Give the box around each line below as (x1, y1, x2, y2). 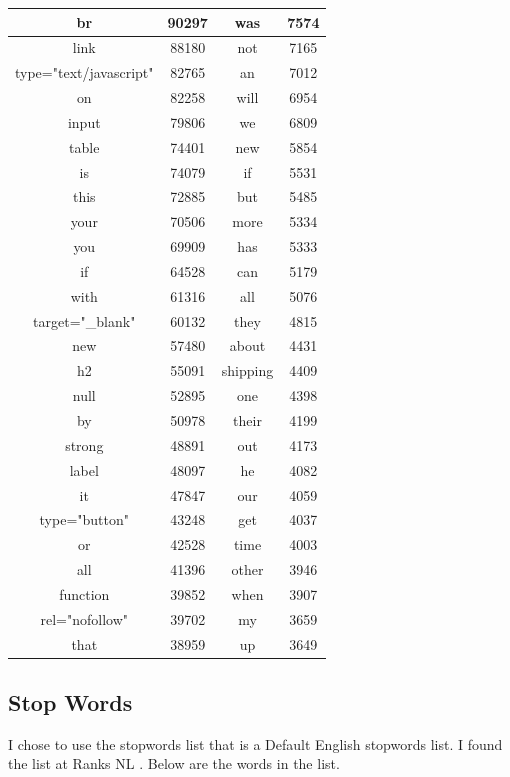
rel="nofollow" (40, 608, 129, 629)
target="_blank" (33, 310, 136, 331)
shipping (221, 360, 274, 381)
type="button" (39, 509, 129, 530)
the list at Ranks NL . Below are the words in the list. (8, 753, 340, 774)
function (59, 583, 110, 604)
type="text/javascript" (15, 62, 154, 83)
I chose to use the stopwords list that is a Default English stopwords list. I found (8, 733, 503, 754)
